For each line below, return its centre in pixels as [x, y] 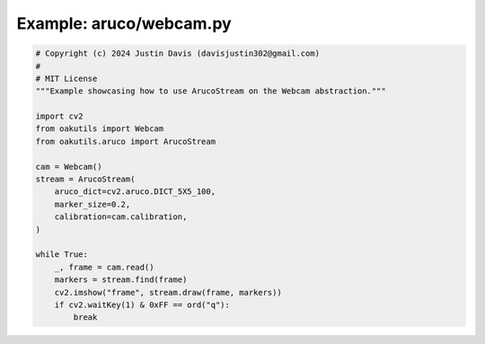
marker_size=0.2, [93, 204]
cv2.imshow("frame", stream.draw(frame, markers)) [168, 292]
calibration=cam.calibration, [121, 217]
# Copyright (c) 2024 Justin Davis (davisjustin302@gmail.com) [178, 53]
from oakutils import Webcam [100, 129]
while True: [62, 255]
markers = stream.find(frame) [121, 280]
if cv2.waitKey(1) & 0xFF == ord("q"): [142, 304]
